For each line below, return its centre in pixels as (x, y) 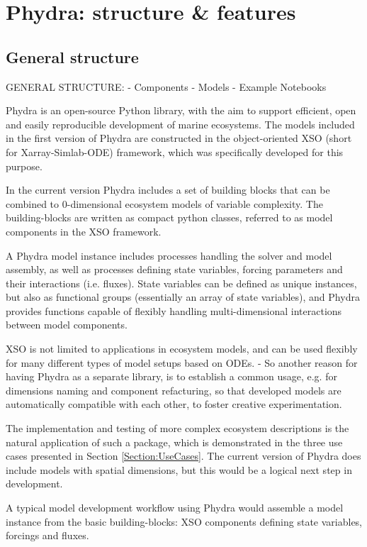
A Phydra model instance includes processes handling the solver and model (169, 255)
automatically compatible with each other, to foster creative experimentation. (174, 404)
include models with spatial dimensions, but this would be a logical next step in (179, 469)
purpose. (24, 166)
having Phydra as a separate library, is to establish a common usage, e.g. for (171, 376)
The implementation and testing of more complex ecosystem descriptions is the (177, 428)
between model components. (67, 325)
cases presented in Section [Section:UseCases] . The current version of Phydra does (183, 456)
